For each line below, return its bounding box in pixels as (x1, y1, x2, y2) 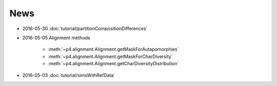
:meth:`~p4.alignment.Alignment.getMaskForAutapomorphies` (48, 46, 179, 52)
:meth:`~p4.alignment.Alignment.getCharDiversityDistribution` (48, 61, 179, 67)
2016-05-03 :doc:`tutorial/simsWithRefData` (22, 72, 115, 78)
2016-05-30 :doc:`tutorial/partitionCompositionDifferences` (22, 25, 148, 32)
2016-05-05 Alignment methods (22, 35, 90, 41)
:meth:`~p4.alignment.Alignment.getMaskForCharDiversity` (48, 53, 173, 60)
